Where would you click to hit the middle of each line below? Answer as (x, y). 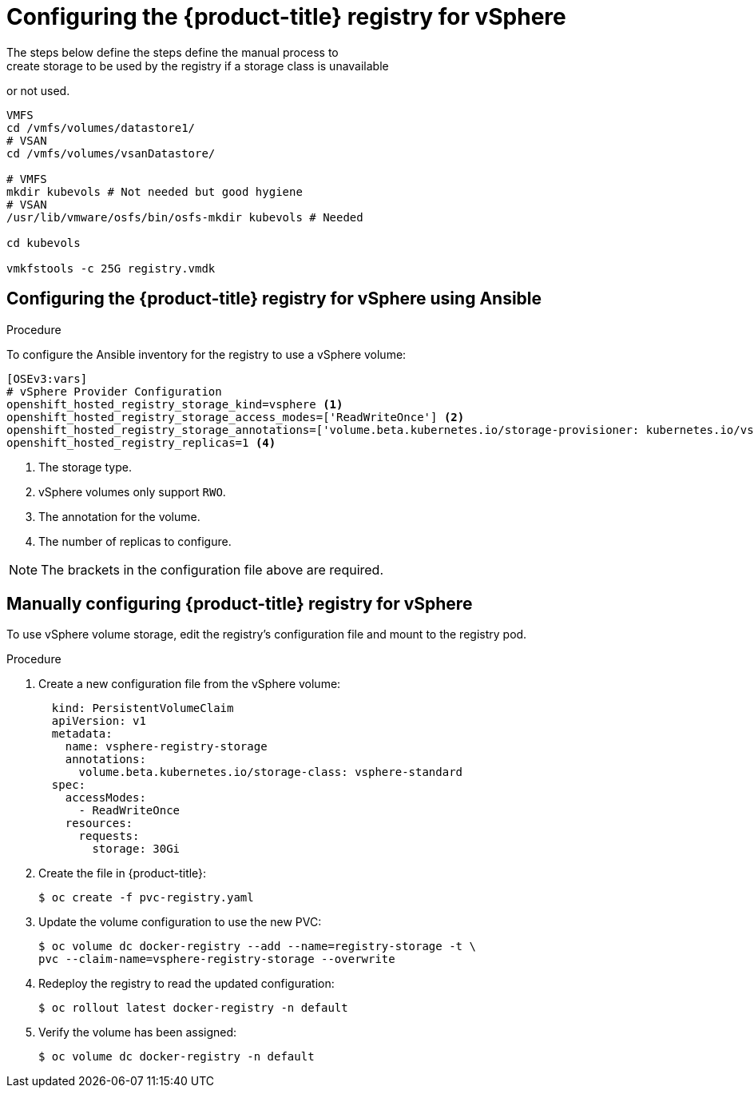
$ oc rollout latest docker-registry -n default (193, 1008)
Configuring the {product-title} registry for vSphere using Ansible (274, 299)
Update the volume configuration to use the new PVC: (180, 922)
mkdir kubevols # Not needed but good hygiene (155, 191)
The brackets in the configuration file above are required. (212, 569)
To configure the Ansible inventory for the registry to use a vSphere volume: (206, 354)
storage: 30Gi (136, 849)
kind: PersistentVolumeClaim (143, 708)
